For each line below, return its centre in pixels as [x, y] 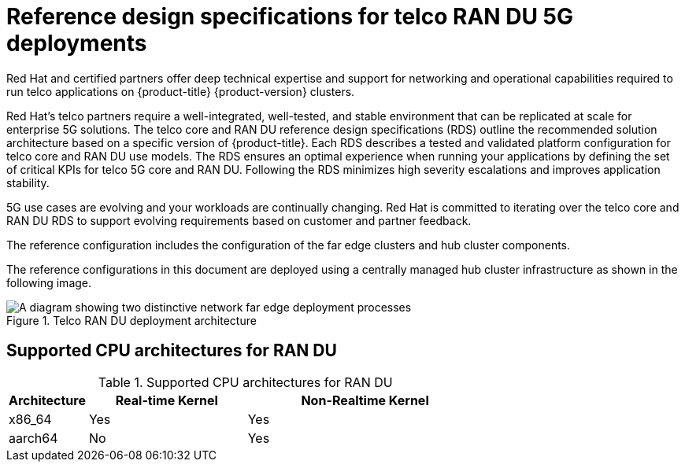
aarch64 [33, 438]
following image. [49, 282]
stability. [28, 182]
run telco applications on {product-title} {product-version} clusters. [181, 91]
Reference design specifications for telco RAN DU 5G [290, 17]
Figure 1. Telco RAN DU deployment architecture [131, 320]
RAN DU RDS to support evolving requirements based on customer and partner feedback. [239, 220]
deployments [77, 43]
